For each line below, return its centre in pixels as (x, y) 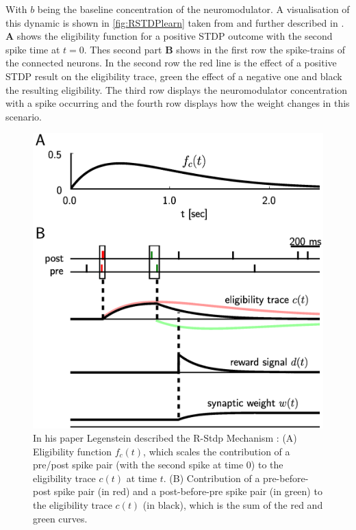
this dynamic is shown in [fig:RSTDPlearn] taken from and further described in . (175, 22)
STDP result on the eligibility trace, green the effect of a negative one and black (174, 76)
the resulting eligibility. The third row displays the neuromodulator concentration (177, 89)
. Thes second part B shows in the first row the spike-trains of (214, 49)
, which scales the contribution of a (217, 451)
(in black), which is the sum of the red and (233, 505)
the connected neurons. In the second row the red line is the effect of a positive (171, 63)
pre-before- (286, 478)
